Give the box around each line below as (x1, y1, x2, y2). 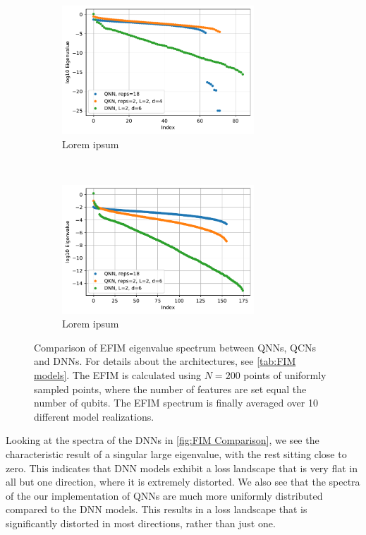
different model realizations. (34, 409, 154, 423)
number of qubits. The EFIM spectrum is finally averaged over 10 (34, 395, 318, 410)
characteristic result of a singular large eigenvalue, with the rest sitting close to (6, 446, 347, 461)
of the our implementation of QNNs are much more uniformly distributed (6, 488, 323, 503)
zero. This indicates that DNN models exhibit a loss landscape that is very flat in (6, 460, 358, 475)
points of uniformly (243, 367, 327, 382)
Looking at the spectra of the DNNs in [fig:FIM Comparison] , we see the (6, 433, 319, 447)
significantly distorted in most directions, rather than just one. (6, 515, 276, 530)
